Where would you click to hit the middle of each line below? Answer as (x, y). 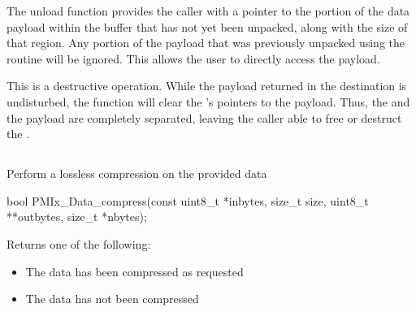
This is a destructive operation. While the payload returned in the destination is (207, 86)
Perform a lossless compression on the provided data (137, 173)
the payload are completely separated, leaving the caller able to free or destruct (204, 117)
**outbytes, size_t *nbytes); (77, 217)
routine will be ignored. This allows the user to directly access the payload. (193, 58)
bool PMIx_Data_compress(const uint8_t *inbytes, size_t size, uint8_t (188, 200)
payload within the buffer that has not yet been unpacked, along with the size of (207, 26)
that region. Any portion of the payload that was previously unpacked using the (206, 43)
